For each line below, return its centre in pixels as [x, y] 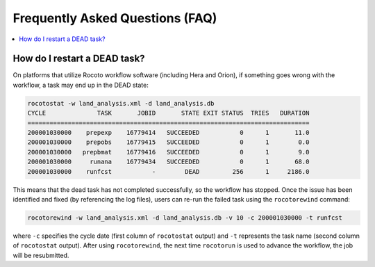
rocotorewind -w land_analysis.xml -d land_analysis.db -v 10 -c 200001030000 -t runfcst [185, 218]
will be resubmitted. [41, 255]
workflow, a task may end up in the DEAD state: [81, 85]
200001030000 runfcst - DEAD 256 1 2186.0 [168, 171]
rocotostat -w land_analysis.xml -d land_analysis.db [121, 103]
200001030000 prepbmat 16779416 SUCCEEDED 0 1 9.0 [168, 152]
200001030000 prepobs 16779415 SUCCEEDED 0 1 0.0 [168, 142]
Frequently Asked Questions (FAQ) [115, 18]
